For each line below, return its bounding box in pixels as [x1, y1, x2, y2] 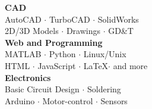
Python [49, 48, 76, 60]
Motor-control [42, 94, 93, 107]
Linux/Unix [83, 48, 126, 60]
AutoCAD [5, 13, 42, 25]
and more [113, 59, 148, 71]
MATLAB [5, 48, 42, 60]
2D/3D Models [5, 24, 59, 37]
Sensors [100, 94, 128, 107]
